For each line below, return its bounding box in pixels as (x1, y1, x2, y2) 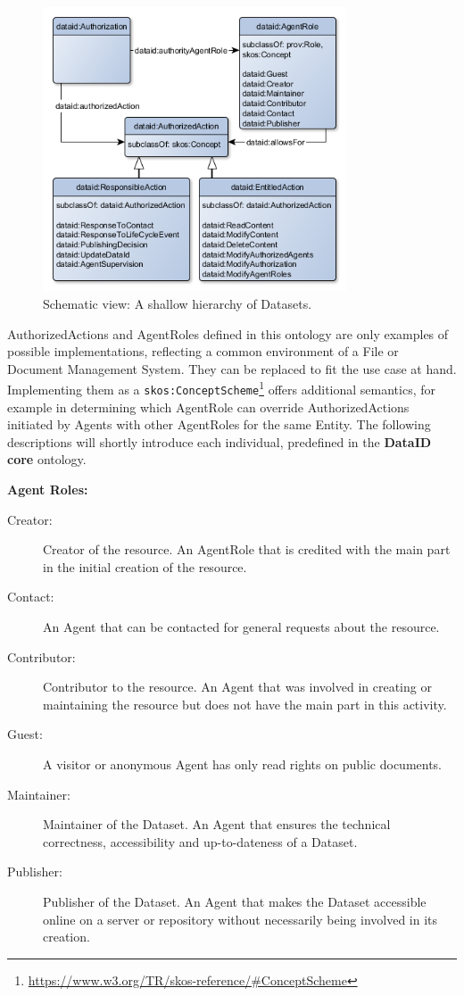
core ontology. (7, 450, 87, 469)
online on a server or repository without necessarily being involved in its (43, 909, 438, 928)
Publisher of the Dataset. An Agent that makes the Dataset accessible (43, 892, 427, 910)
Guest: (7, 725, 43, 743)
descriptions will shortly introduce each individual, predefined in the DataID (7, 432, 432, 451)
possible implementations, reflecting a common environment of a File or (7, 342, 399, 361)
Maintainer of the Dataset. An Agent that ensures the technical (43, 815, 391, 834)
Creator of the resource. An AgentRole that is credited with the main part (43, 540, 451, 559)
